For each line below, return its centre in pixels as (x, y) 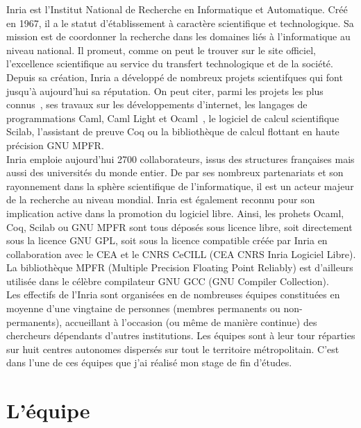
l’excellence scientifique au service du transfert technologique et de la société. (170, 63)
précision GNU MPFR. (55, 145)
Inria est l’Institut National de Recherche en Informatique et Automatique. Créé (177, 9)
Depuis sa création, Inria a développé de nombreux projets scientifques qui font (175, 77)
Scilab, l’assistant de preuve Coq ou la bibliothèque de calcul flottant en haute (173, 131)
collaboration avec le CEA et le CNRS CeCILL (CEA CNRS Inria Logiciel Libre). (181, 254)
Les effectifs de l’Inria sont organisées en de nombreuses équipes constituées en (173, 294)
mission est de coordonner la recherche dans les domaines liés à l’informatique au (178, 36)
